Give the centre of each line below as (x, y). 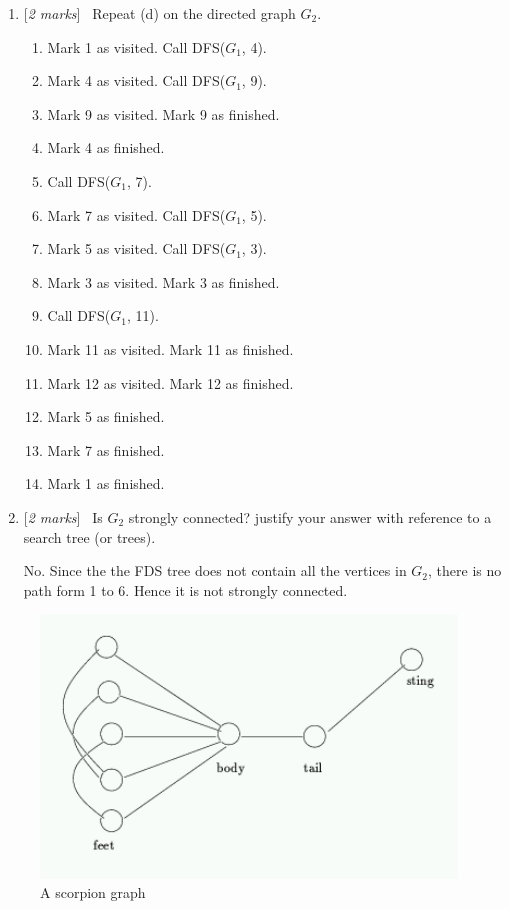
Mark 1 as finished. (106, 483)
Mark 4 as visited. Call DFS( (136, 80)
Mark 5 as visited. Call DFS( (136, 248)
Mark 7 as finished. (106, 449)
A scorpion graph (93, 892)
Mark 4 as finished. (106, 147)
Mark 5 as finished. (106, 416)
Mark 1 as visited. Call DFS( (136, 46)
